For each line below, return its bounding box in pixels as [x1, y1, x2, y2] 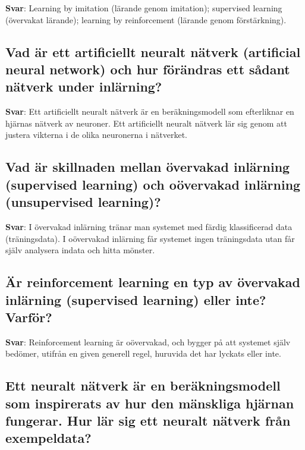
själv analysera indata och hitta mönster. [5, 244, 155, 256]
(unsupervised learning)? [5, 193, 161, 211]
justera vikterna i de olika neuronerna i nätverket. [5, 128, 187, 141]
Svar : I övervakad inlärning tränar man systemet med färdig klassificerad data [5, 220, 293, 232]
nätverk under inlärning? [5, 77, 162, 96]
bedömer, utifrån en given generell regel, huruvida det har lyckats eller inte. [5, 347, 281, 360]
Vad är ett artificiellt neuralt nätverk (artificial [5, 42, 301, 61]
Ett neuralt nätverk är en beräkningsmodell [5, 376, 281, 395]
